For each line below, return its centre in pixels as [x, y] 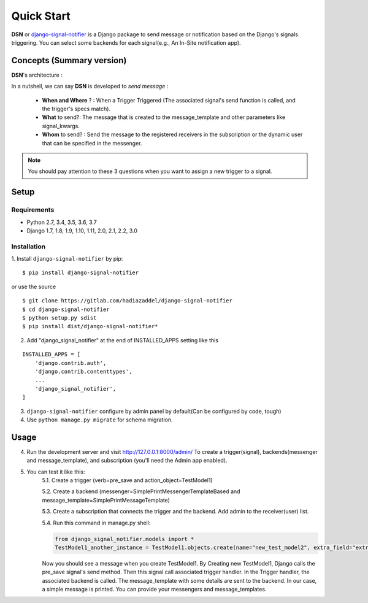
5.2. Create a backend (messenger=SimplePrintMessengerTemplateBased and [141, 491]
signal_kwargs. [61, 126]
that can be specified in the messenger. [92, 143]
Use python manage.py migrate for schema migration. [100, 420]
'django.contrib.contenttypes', [83, 371]
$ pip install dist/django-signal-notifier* [90, 326]
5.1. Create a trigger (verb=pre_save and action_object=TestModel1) [127, 480]
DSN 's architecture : [37, 75]
